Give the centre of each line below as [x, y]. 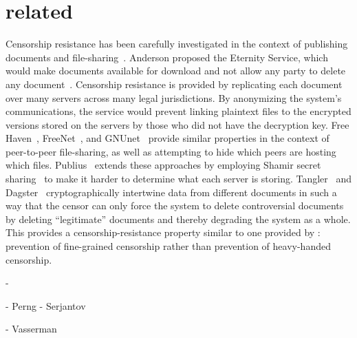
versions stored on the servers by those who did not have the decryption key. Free [177, 124]
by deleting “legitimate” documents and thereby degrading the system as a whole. [178, 219]
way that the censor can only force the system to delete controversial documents [175, 205]
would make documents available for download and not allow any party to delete [176, 71]
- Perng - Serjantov [46, 305]
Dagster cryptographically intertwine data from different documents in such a [171, 192]
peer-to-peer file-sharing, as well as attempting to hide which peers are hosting [171, 151]
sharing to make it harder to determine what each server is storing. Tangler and [179, 179]
